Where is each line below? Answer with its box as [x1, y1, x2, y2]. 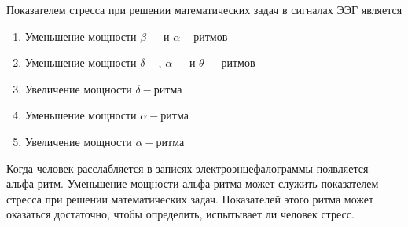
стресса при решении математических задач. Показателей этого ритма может [6, 190, 374, 207]
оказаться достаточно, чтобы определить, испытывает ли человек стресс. [6, 206, 355, 222]
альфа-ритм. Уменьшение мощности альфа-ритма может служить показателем [6, 175, 379, 192]
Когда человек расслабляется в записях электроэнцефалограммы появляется [6, 159, 369, 176]
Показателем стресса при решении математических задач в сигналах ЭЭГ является [6, 2, 402, 17]
